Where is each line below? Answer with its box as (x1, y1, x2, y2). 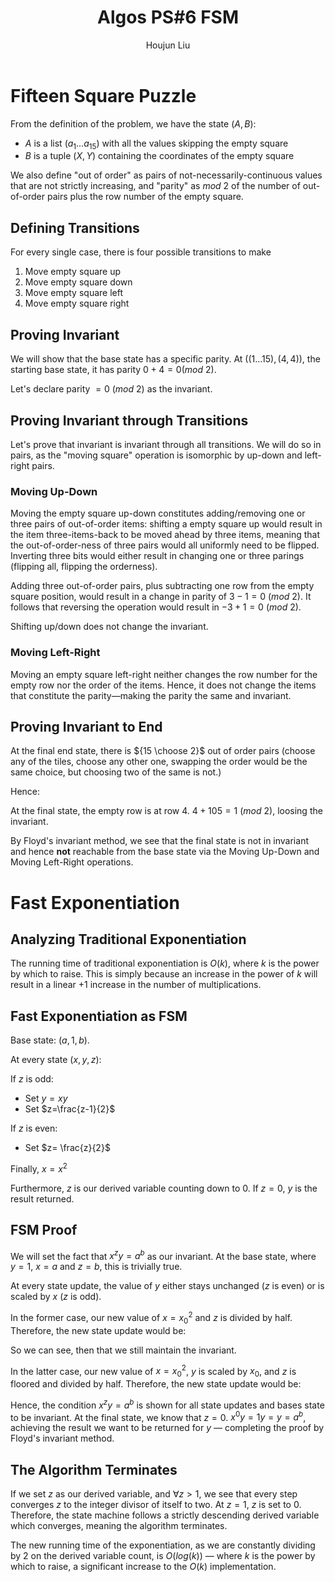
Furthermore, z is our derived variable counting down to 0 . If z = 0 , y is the (10, 1182, 318, 1194)
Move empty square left (24, 287, 123, 299)
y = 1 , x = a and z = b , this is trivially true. (10, 1261, 183, 1273)
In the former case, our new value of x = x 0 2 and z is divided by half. (10, 1310, 293, 1326)
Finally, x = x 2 (10, 1161, 68, 1175)
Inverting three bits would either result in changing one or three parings (10, 550, 305, 562)
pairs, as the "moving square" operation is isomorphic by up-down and (10, 449, 303, 461)
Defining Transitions (10, 219, 140, 236)
